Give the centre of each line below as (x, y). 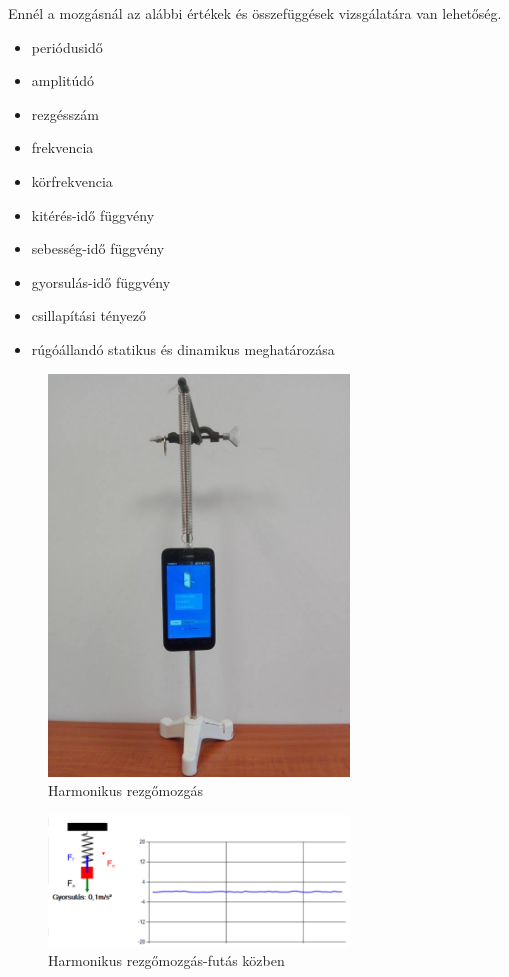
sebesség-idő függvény (98, 248)
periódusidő (67, 46)
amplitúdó (63, 80)
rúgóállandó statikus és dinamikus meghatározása (183, 348)
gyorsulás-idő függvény (101, 281)
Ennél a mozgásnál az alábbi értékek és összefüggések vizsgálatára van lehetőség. (255, 13)
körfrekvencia (72, 180)
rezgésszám (65, 113)
